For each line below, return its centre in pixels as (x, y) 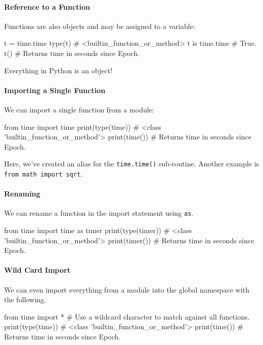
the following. (25, 299)
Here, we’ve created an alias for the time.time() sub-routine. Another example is (132, 164)
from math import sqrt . (43, 174)
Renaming (22, 194)
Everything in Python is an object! (58, 70)
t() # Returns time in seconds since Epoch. (72, 53)
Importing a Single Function (55, 90)
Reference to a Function (47, 6)
